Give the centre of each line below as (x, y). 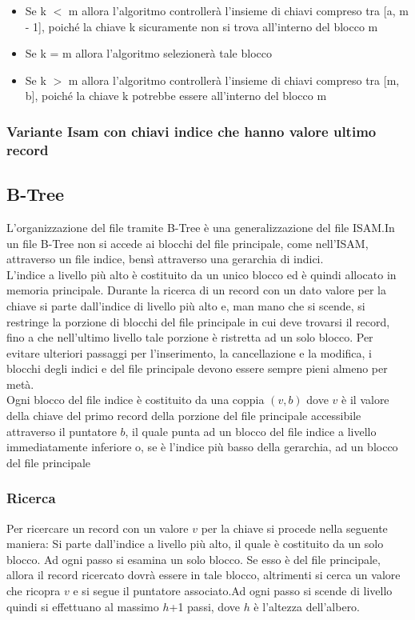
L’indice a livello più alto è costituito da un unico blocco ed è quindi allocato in (202, 274)
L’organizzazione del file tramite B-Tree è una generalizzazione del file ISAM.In (201, 227)
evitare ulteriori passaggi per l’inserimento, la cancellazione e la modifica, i (189, 352)
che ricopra (34, 591)
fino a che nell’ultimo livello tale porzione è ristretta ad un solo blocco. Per (190, 337)
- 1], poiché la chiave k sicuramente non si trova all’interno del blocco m (202, 26)
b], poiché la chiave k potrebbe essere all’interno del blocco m (176, 96)
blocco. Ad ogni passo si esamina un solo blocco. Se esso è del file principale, (194, 559)
